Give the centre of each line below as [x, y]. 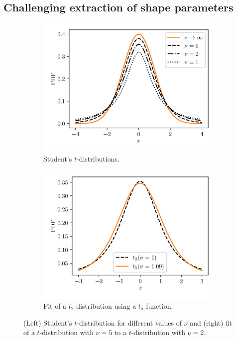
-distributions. [98, 158]
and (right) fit [211, 322]
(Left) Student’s [48, 322]
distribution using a [106, 305]
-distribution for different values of [129, 322]
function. [160, 305]
